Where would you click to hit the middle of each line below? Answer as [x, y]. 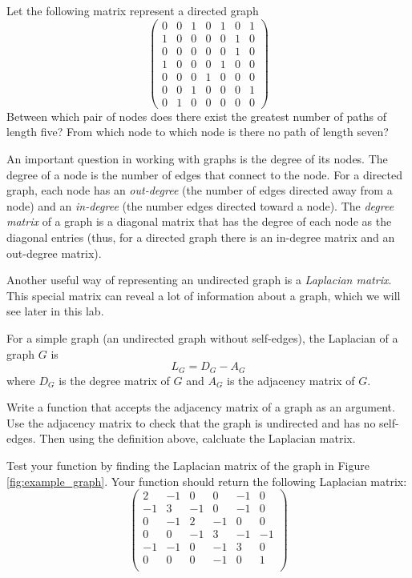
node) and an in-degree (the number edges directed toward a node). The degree [200, 205]
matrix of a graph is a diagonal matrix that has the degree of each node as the [199, 221]
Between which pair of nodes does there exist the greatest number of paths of [196, 116]
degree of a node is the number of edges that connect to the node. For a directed [204, 174]
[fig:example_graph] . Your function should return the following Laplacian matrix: [207, 481]
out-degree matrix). [54, 253]
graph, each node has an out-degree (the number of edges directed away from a [200, 190]
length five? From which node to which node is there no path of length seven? [198, 132]
